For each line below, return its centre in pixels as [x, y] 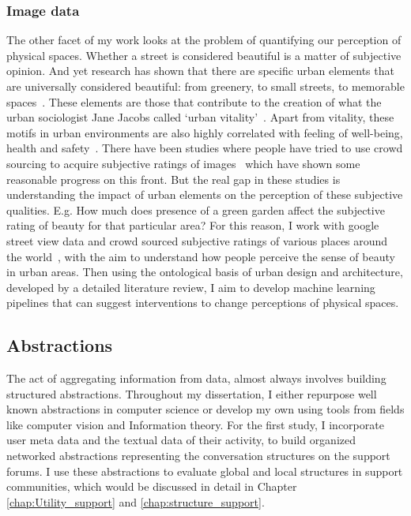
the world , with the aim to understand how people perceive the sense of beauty [201, 256]
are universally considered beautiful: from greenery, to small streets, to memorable [205, 86]
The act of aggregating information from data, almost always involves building [196, 378]
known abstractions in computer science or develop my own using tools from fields [205, 409]
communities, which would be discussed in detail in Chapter [152, 486]
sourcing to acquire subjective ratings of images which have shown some [183, 163]
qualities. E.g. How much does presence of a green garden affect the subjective [196, 209]
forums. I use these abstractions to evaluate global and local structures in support [205, 471]
